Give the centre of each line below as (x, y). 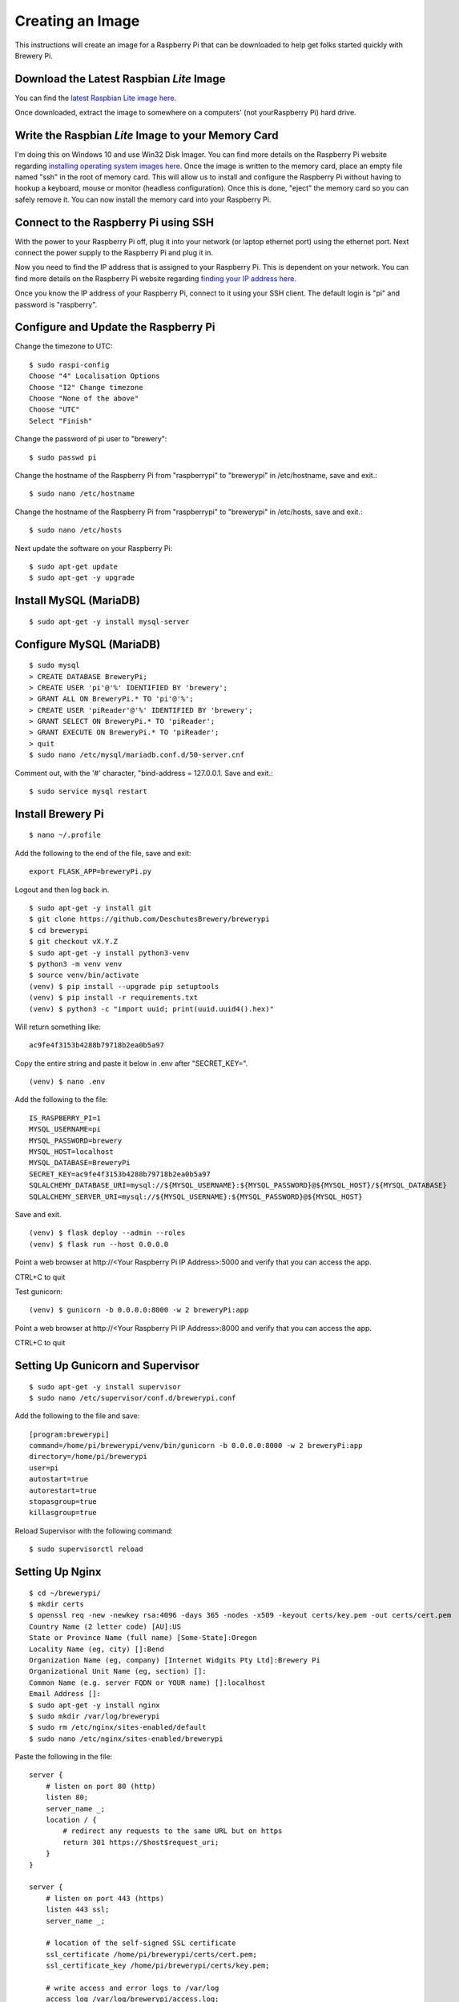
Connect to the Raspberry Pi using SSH (114, 222)
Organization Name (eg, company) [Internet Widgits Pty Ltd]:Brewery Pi (175, 1660)
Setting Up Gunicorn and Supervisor (107, 1365)
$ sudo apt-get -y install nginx (95, 1705)
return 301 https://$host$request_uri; (141, 1842)
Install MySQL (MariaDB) (77, 601)
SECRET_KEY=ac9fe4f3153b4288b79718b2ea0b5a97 (120, 1174)
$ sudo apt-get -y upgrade (82, 578)
